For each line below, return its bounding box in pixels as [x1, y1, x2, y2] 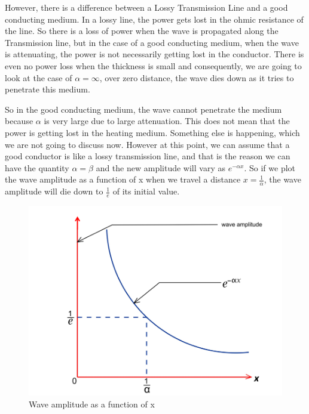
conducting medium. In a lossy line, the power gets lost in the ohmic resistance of [5, 13, 304, 25]
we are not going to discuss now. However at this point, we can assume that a [5, 138, 290, 150]
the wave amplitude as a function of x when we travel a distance [5, 173, 241, 186]
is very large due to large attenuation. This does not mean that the [44, 115, 290, 127]
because [5, 115, 33, 127]
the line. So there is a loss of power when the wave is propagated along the [5, 24, 279, 37]
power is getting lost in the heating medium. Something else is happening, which [5, 126, 300, 138]
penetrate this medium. [5, 83, 90, 95]
